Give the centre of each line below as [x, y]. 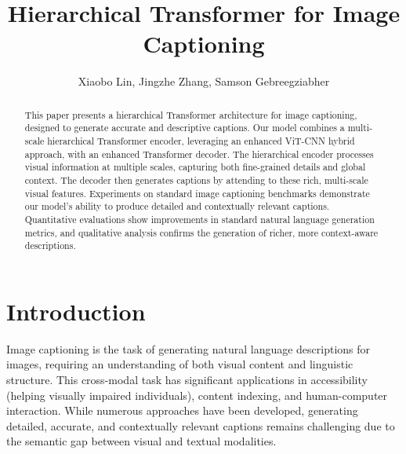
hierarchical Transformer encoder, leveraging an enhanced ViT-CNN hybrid [201, 141]
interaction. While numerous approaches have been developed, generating [182, 410]
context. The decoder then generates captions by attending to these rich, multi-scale [196, 179]
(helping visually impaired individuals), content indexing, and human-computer [197, 395]
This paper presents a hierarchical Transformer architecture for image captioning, [191, 114]
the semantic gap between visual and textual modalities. [141, 441]
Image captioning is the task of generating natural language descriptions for [188, 348]
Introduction [76, 311]
